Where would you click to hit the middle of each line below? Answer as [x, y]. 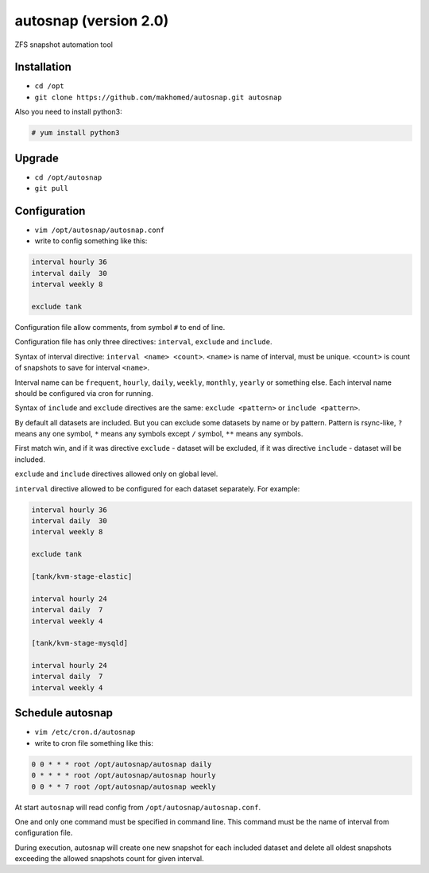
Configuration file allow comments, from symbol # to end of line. [120, 327]
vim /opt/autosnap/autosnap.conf [100, 230]
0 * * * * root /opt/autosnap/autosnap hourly [124, 776]
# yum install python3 [75, 133]
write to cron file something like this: [94, 743]
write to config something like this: [91, 241]
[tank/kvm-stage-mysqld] [80, 643]
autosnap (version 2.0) [92, 21]
